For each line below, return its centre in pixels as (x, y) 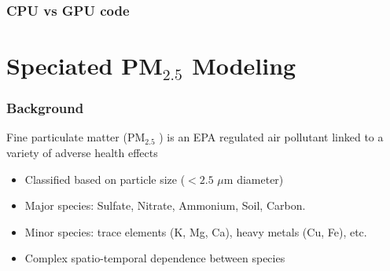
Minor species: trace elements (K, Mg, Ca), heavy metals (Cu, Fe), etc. (196, 231)
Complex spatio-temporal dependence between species (155, 258)
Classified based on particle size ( (105, 179)
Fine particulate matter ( (67, 137)
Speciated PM (85, 66)
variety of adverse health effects (82, 153)
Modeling (244, 66)
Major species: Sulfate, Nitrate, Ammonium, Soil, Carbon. (165, 205)
